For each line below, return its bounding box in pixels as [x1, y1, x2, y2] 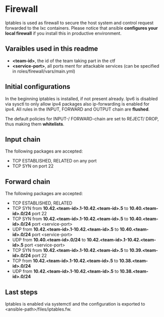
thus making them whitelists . [5, 121, 65, 127]
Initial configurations [5, 82, 70, 91]
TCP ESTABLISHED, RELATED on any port [12, 158, 97, 164]
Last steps [5, 288, 38, 296]
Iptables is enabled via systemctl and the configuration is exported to [5, 301, 145, 307]
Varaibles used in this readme [5, 44, 98, 53]
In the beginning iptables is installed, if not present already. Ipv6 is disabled [5, 95, 158, 102]
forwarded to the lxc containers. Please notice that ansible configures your [5, 25, 158, 31]
